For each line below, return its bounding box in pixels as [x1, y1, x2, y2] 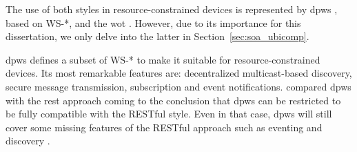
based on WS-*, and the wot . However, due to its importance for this [6, 15, 301, 30]
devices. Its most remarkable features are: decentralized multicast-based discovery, [6, 66, 352, 80]
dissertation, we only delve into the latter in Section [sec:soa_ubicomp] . [6, 29, 309, 44]
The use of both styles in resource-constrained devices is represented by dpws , [6, 2, 338, 16]
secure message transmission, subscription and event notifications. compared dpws [6, 79, 351, 93]
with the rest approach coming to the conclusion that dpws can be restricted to [6, 93, 341, 107]
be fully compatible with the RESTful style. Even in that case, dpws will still [6, 106, 332, 121]
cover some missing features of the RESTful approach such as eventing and [6, 120, 323, 134]
